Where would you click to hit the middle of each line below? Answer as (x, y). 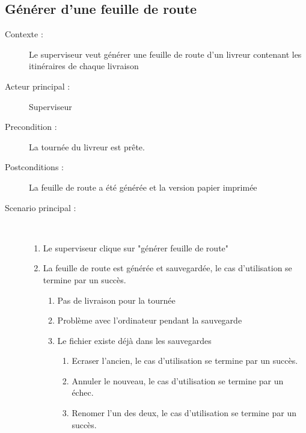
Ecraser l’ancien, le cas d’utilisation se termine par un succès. (185, 361)
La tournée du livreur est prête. (87, 146)
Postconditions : (34, 167)
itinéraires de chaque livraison (84, 66)
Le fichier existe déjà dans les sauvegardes (134, 340)
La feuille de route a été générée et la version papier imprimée (143, 187)
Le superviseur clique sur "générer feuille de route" (136, 247)
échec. (83, 392)
